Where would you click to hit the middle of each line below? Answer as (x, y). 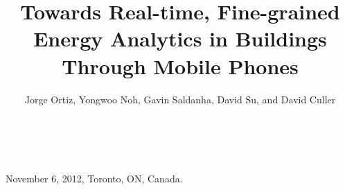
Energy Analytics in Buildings (180, 38)
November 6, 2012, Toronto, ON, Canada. (94, 179)
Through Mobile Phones (180, 66)
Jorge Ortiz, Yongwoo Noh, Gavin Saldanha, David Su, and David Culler (180, 99)
